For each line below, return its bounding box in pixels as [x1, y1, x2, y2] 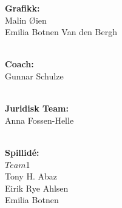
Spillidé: [5, 146, 39, 158]
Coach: [5, 58, 34, 70]
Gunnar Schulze [5, 69, 64, 82]
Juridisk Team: [5, 102, 69, 115]
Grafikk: [5, 2, 40, 14]
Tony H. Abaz [5, 170, 57, 183]
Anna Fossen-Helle [5, 113, 74, 126]
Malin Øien [5, 13, 47, 26]
